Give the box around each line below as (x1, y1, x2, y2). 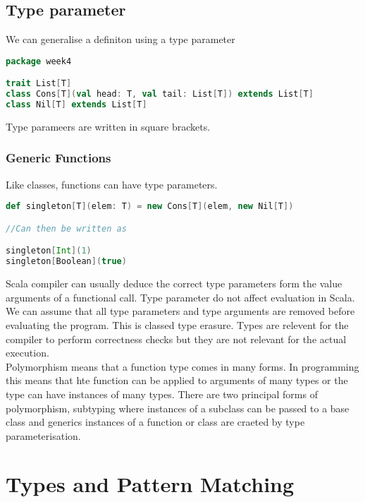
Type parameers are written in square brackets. (6, 119, 211, 133)
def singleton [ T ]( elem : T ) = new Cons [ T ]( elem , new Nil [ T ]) (6, 201, 294, 212)
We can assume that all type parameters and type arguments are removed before (6, 304, 355, 318)
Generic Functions (6, 149, 111, 167)
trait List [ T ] (6, 78, 72, 89)
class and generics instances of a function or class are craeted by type (6, 414, 305, 429)
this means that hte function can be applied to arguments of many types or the (6, 373, 348, 388)
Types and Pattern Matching (6, 470, 295, 498)
